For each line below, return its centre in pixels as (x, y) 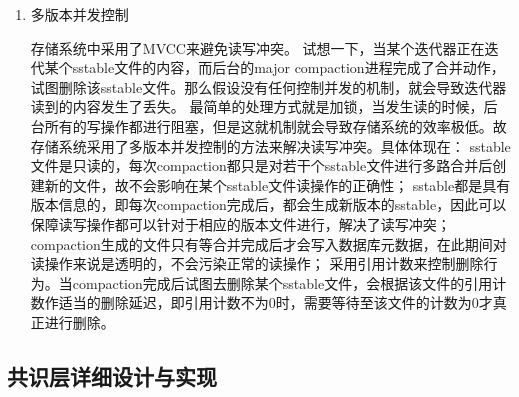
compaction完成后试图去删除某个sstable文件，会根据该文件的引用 (282, 282)
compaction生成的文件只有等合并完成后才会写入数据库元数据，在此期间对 (268, 243)
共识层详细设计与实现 (112, 375)
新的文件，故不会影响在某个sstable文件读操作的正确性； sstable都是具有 (277, 184)
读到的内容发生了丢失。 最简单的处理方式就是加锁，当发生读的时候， (257, 106)
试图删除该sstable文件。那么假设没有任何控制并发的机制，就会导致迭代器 (268, 86)
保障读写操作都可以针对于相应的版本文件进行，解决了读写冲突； (240, 223)
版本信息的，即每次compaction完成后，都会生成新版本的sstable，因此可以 (268, 204)
